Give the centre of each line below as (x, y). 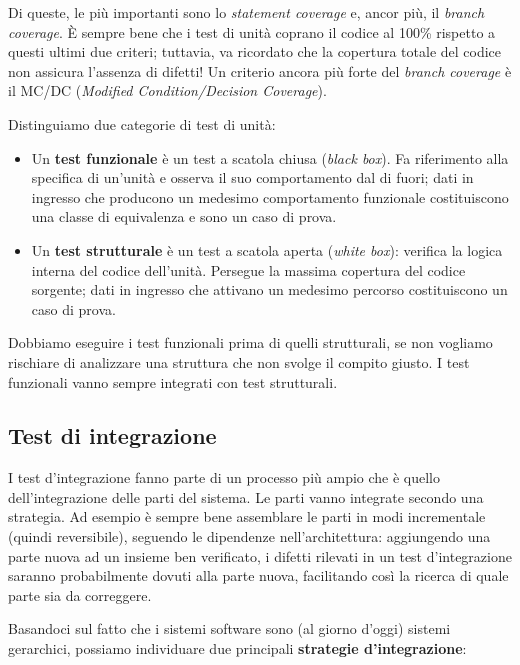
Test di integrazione (112, 435)
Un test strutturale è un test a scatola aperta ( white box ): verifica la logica (267, 249)
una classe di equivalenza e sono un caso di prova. (184, 216)
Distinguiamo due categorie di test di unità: (142, 123)
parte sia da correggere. (80, 594)
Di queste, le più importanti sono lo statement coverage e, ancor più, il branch (246, 12)
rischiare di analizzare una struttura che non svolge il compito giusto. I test (239, 361)
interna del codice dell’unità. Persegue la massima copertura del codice (248, 269)
